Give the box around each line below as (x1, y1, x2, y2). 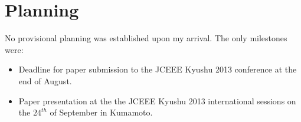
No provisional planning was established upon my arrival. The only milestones (5, 32, 287, 44)
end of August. (18, 74, 72, 87)
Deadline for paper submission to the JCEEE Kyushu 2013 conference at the (18, 63, 297, 75)
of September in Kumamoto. (50, 106, 153, 118)
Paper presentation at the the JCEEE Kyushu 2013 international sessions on (18, 94, 296, 107)
